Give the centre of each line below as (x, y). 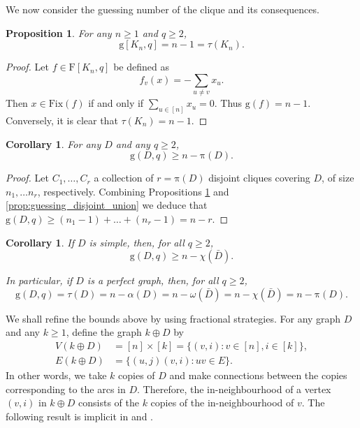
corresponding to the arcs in (66, 389)
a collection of (124, 178)
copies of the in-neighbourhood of (222, 403)
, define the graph (104, 332)
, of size (338, 178)
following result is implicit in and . (80, 416)
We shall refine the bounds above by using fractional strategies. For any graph (173, 318)
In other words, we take (56, 375)
